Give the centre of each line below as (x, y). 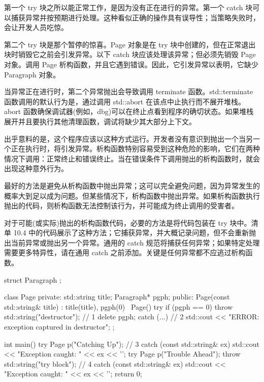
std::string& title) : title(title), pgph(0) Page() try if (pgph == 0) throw (119, 306)
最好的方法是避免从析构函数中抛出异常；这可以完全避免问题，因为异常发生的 (132, 185)
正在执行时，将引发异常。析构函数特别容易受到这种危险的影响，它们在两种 (135, 148)
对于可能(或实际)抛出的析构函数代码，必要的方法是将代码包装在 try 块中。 (128, 222)
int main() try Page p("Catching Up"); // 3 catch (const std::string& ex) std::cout (132, 344)
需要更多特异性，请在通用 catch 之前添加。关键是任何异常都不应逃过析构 (125, 252)
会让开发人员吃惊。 (36, 27)
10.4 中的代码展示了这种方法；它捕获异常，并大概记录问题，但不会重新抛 (135, 233)
